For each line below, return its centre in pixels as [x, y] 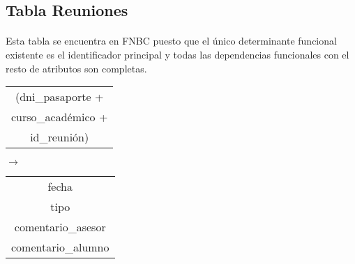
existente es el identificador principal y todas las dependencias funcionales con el [177, 54]
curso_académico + [60, 117]
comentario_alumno [60, 247]
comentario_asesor [60, 227]
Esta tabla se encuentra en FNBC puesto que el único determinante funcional [171, 41]
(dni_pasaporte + [59, 97]
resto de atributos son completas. [76, 68]
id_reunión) [60, 137]
